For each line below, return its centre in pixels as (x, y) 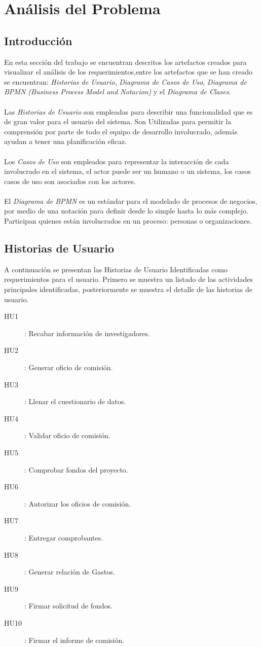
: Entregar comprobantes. (64, 537)
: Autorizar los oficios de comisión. (78, 503)
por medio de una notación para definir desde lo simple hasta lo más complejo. (126, 211)
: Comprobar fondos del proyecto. (76, 469)
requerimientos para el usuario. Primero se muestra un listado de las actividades (128, 279)
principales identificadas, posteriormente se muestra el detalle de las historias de (128, 289)
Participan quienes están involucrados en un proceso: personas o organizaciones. (128, 221)
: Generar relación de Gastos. (70, 572)
